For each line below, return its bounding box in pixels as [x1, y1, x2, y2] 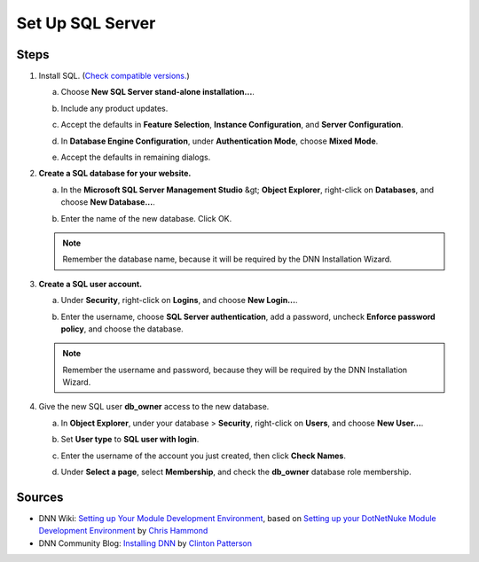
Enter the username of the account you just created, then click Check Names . [60, 450, 346, 461]
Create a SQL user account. [38, 278, 143, 289]
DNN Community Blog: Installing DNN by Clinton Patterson [38, 537, 253, 549]
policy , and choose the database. [60, 324, 184, 334]
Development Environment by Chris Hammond [38, 526, 208, 536]
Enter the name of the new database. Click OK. [60, 213, 232, 223]
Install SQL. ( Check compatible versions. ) [38, 71, 190, 82]
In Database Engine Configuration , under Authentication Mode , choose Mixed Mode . [60, 136, 379, 146]
